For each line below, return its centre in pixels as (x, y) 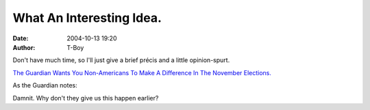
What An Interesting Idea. (87, 18)
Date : (21, 38)
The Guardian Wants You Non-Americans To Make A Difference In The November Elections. (142, 72)
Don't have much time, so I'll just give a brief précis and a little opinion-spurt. (121, 60)
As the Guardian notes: (45, 85)
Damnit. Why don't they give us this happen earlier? (86, 98)
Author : (24, 47)
